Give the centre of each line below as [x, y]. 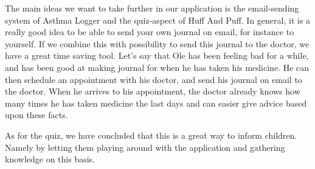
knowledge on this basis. [50, 159]
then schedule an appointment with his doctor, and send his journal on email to [154, 79]
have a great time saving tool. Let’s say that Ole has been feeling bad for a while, [157, 55]
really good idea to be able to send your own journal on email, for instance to [150, 32]
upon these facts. [36, 115]
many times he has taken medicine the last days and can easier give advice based [156, 103]
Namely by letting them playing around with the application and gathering [145, 147]
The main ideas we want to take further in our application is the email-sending [152, 8]
